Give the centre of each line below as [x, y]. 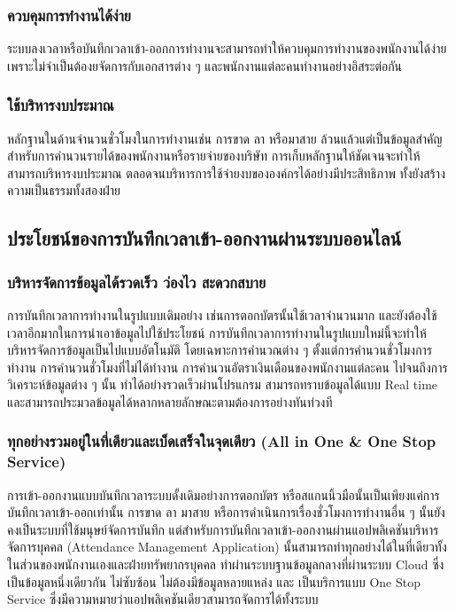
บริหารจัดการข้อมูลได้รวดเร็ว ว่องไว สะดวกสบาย [136, 282]
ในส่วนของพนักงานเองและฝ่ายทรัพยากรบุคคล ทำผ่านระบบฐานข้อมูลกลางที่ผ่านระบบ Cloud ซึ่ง [226, 564]
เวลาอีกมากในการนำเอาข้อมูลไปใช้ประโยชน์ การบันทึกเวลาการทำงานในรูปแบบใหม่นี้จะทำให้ [217, 332]
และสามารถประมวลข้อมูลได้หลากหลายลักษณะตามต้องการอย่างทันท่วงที [170, 401]
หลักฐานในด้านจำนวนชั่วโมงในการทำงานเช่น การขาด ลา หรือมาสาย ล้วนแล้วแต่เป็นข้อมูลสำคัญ [225, 138]
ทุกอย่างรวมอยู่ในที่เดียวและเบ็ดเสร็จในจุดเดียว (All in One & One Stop [222, 441]
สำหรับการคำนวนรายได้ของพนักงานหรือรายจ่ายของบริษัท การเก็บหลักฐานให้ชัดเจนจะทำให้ [214, 156]
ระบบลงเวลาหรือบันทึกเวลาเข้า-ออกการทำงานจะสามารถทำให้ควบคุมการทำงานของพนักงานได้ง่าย [227, 48]
